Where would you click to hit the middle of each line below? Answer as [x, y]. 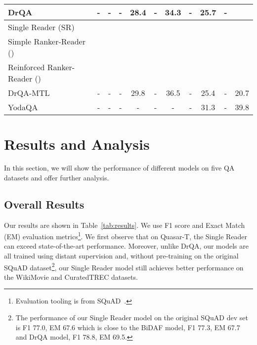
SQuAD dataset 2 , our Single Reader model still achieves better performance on [124, 266]
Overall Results [44, 204]
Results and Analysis [77, 144]
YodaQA [23, 107]
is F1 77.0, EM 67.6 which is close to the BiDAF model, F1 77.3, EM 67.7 [128, 327]
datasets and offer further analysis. [57, 177]
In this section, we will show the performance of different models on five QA [119, 168]
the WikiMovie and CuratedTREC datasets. [71, 277]
